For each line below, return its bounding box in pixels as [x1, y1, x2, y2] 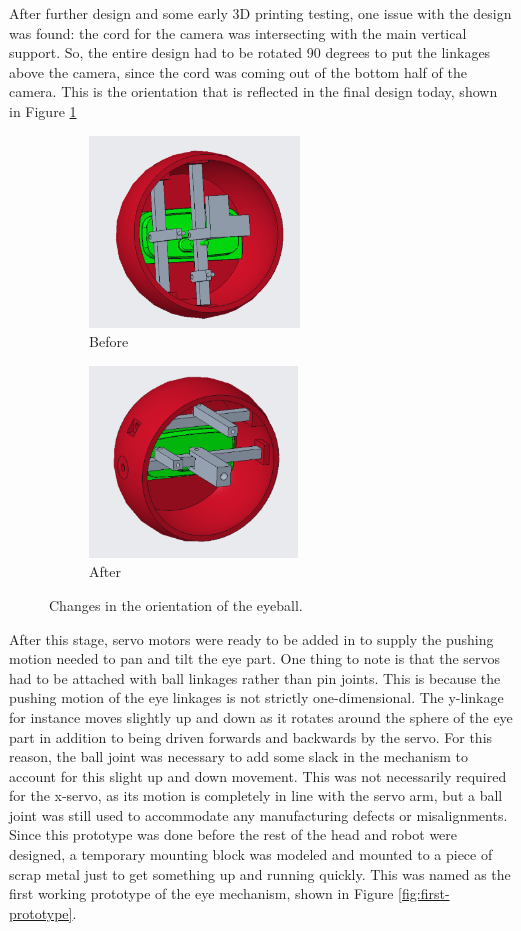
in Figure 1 [9, 100, 77, 121]
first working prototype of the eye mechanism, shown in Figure [9, 883, 394, 904]
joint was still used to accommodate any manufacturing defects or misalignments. [9, 804, 508, 825]
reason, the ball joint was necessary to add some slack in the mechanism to [9, 746, 469, 767]
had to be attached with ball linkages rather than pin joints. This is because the [9, 667, 501, 688]
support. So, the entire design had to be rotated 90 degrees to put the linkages [9, 42, 491, 63]
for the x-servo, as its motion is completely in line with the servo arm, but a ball [9, 785, 503, 806]
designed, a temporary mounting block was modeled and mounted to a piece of [9, 844, 493, 865]
